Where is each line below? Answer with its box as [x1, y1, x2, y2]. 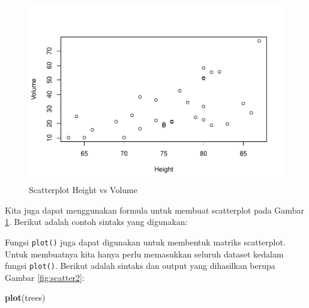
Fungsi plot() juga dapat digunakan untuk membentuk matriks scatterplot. [5, 235, 286, 248]
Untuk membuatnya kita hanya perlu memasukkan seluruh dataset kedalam [5, 247, 284, 260]
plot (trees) [5, 291, 46, 304]
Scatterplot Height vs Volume [29, 183, 137, 196]
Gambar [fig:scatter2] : [5, 271, 85, 283]
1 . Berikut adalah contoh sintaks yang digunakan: [5, 215, 188, 228]
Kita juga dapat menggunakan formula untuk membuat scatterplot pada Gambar [5, 203, 304, 216]
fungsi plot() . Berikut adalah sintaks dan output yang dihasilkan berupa [5, 259, 275, 272]
